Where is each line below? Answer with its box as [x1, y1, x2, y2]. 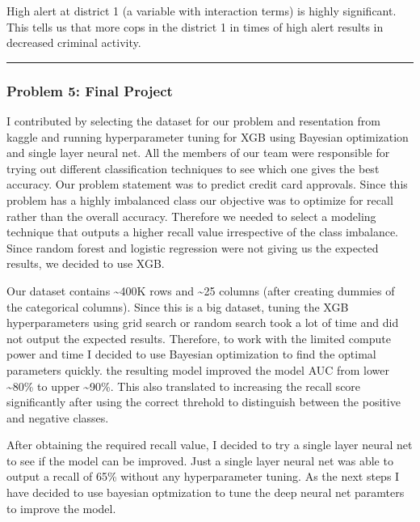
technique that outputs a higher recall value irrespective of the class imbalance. [6, 223, 399, 240]
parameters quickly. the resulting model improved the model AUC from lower [6, 361, 390, 378]
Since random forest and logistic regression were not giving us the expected [6, 239, 379, 256]
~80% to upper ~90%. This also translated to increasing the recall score [6, 377, 361, 394]
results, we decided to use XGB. [6, 255, 165, 272]
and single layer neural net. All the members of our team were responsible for [6, 144, 390, 161]
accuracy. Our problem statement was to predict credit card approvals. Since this [6, 176, 408, 193]
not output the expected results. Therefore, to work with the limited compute [6, 329, 391, 346]
